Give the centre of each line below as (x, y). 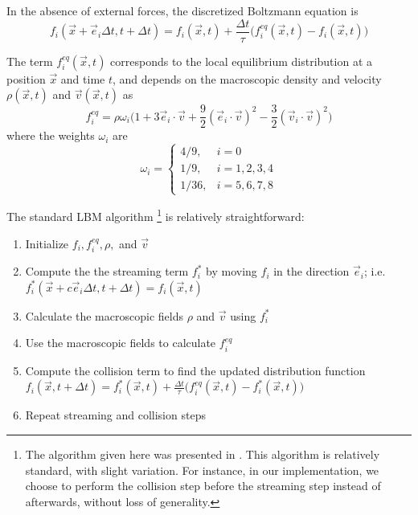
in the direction (311, 271)
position (26, 78)
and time (83, 78)
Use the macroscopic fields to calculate (121, 343)
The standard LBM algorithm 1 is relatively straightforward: (156, 215)
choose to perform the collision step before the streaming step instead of (203, 486)
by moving (232, 271)
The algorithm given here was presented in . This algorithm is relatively (203, 454)
